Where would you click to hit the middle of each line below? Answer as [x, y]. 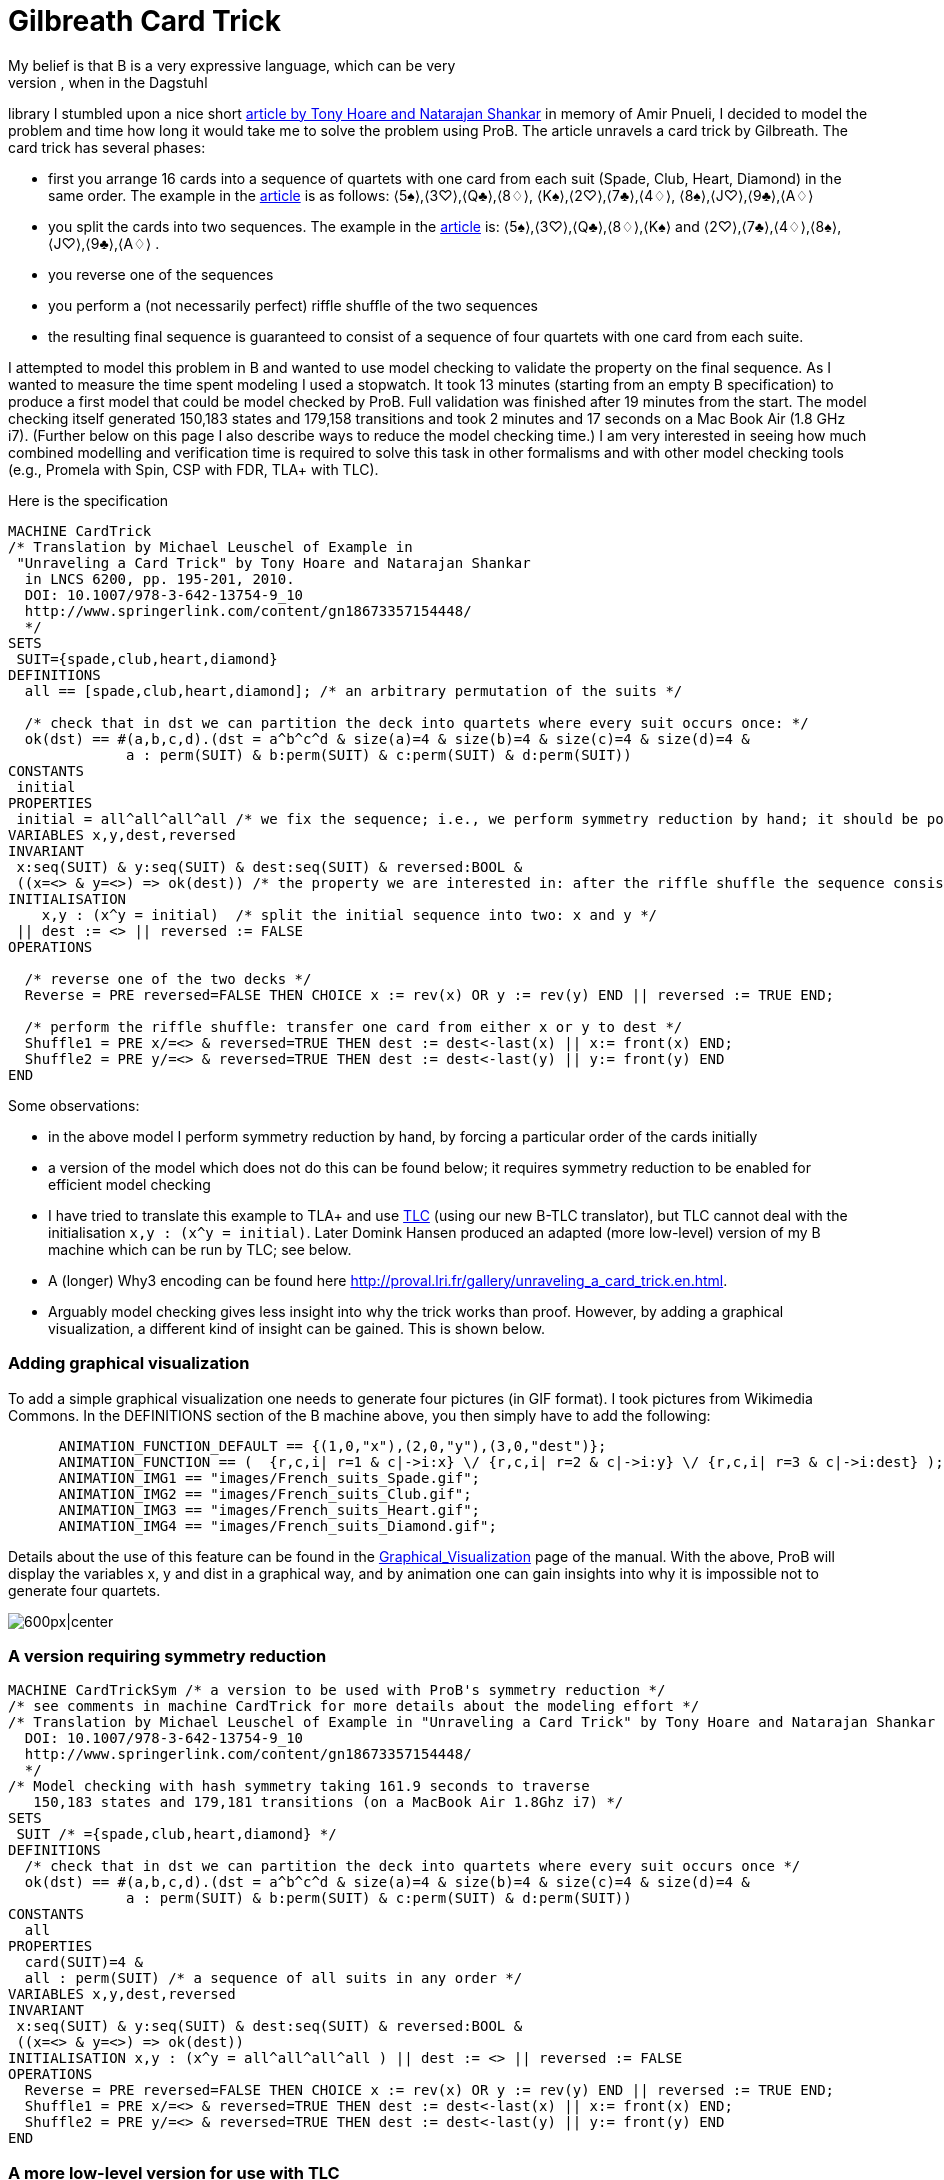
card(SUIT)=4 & [83, 1962]
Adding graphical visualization [129, 1363]
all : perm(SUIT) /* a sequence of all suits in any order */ [273, 1978]
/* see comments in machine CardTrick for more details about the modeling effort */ [354, 1706]
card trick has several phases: [107, 147]
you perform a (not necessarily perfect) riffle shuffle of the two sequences [293, 305]
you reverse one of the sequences [161, 274]
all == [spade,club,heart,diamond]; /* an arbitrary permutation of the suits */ [353, 690]
